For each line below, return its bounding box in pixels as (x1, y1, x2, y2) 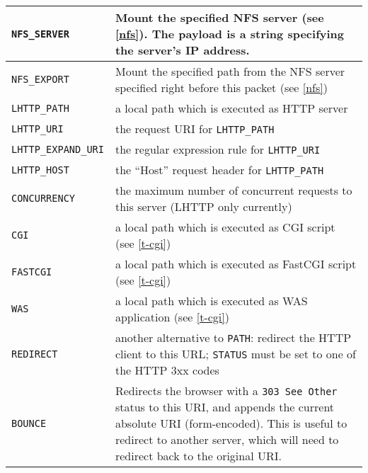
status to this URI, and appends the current (115, 399, 335, 415)
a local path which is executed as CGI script (115, 219, 335, 235)
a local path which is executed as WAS (115, 292, 308, 309)
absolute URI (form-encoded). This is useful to (115, 415, 347, 431)
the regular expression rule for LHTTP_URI (115, 141, 321, 157)
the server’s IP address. (115, 42, 250, 58)
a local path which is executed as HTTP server (115, 100, 348, 116)
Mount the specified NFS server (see (115, 9, 324, 25)
